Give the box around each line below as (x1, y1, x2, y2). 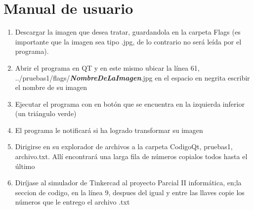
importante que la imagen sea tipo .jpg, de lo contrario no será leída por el (15, 36, 242, 46)
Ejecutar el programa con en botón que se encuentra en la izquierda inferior (15, 98, 245, 109)
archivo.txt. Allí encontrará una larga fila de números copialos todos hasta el (15, 151, 248, 162)
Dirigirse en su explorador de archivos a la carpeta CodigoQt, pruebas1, (15, 141, 233, 152)
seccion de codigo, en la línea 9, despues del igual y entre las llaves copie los (15, 187, 245, 197)
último (15, 161, 35, 171)
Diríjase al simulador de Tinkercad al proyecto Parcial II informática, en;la (15, 177, 242, 188)
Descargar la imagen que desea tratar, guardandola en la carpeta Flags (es (15, 27, 241, 37)
